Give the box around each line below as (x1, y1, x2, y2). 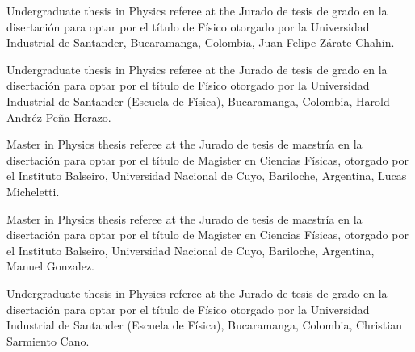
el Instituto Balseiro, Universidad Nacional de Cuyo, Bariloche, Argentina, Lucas (6, 167, 407, 184)
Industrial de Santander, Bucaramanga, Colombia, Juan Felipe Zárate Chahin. (6, 34, 395, 51)
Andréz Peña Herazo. (6, 108, 111, 125)
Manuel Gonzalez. (6, 258, 94, 274)
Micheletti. (6, 182, 60, 199)
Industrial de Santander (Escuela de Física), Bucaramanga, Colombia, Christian (6, 316, 402, 333)
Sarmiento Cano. (6, 332, 90, 349)
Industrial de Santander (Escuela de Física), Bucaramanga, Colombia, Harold (6, 92, 390, 109)
